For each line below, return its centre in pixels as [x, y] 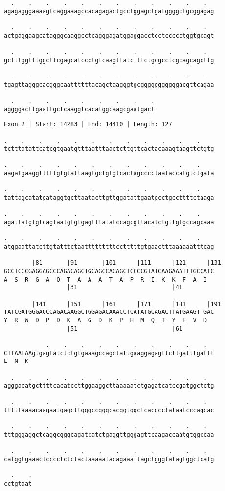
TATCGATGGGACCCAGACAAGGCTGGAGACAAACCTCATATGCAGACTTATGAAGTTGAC [109, 312]
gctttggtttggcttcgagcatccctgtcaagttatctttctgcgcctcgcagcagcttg [109, 60]
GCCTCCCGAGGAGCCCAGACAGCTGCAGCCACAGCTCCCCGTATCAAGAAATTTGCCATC [109, 271]
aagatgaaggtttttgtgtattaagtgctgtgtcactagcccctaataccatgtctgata [109, 173]
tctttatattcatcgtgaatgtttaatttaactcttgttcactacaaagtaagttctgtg [109, 149]
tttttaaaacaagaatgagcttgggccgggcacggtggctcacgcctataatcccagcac [109, 410]
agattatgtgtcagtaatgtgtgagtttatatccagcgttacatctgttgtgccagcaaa [109, 222]
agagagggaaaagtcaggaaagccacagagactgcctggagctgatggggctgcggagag [109, 11]
